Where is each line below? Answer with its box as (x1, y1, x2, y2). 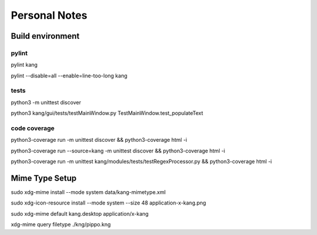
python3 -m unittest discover (11, 98, 82, 105)
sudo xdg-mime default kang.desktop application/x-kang (11, 210, 149, 217)
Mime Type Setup (11, 173, 77, 183)
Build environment (11, 31, 80, 41)
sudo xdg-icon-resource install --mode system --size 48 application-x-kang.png (11, 199, 207, 206)
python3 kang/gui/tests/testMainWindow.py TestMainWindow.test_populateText (11, 110, 204, 117)
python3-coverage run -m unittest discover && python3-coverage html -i (11, 137, 187, 144)
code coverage (11, 124, 55, 132)
